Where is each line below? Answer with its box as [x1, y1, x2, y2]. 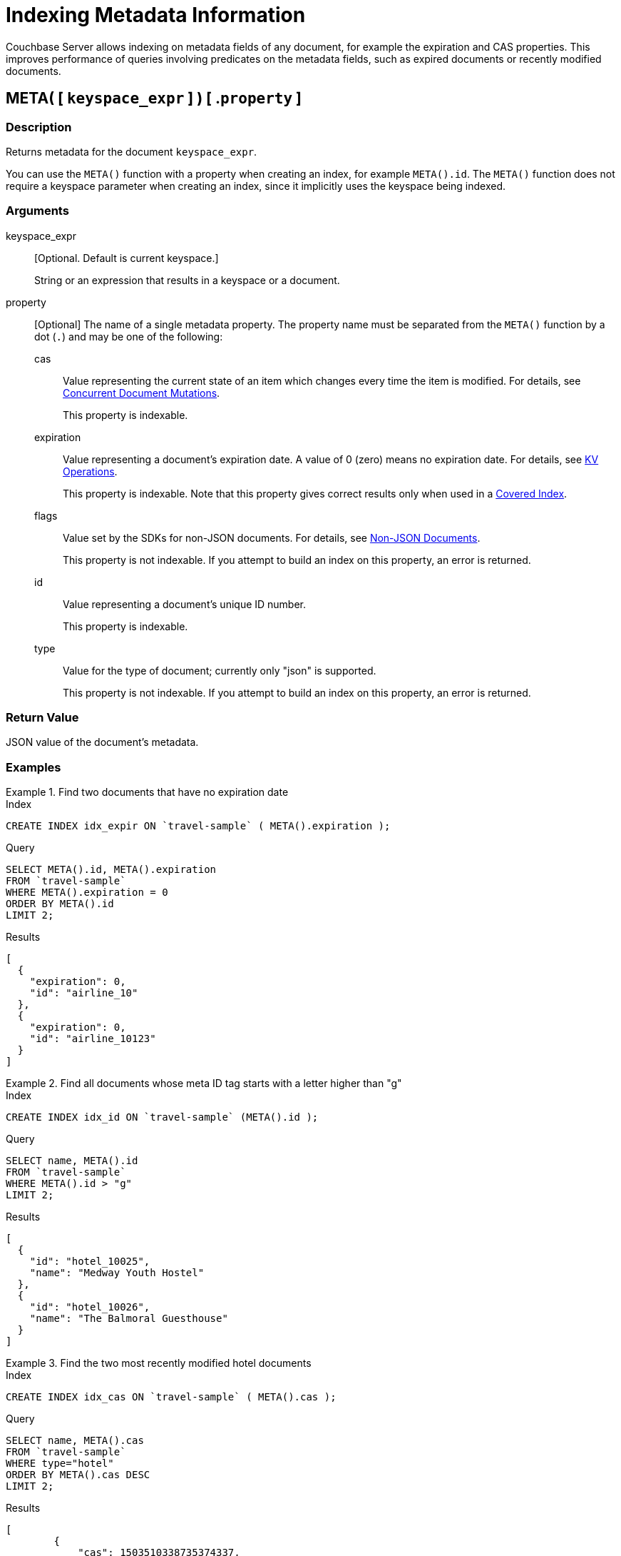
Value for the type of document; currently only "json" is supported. [63, 664, 376, 677]
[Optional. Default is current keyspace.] [34, 251, 219, 264]
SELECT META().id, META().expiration [6, 864, 217, 876]
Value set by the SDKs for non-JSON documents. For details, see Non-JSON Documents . [63, 531, 481, 544]
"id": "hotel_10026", [29, 1301, 150, 1313]
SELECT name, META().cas [6, 1435, 144, 1447]
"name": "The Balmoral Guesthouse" [29, 1313, 228, 1325]
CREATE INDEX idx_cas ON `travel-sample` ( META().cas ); [6, 1391, 337, 1403]
